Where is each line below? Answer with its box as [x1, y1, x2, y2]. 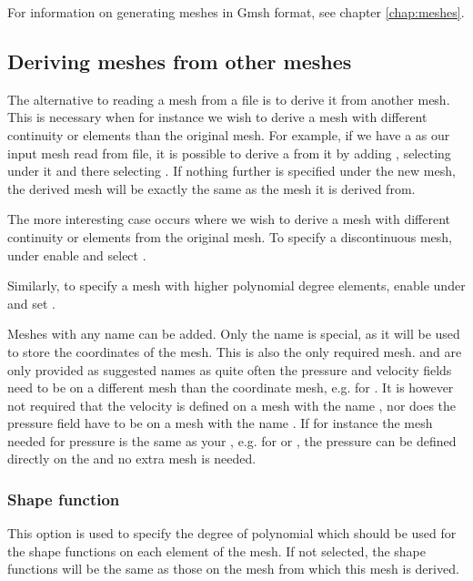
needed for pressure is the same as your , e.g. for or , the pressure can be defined [7, 431, 457, 450]
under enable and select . [7, 245, 146, 264]
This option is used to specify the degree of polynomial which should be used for [7, 524, 457, 543]
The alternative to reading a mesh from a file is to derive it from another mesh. [7, 89, 450, 108]
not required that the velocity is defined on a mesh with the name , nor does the [7, 395, 457, 414]
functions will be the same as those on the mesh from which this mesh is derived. [7, 559, 459, 578]
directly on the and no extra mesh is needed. [7, 449, 257, 468]
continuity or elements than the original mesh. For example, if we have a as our [7, 125, 450, 144]
